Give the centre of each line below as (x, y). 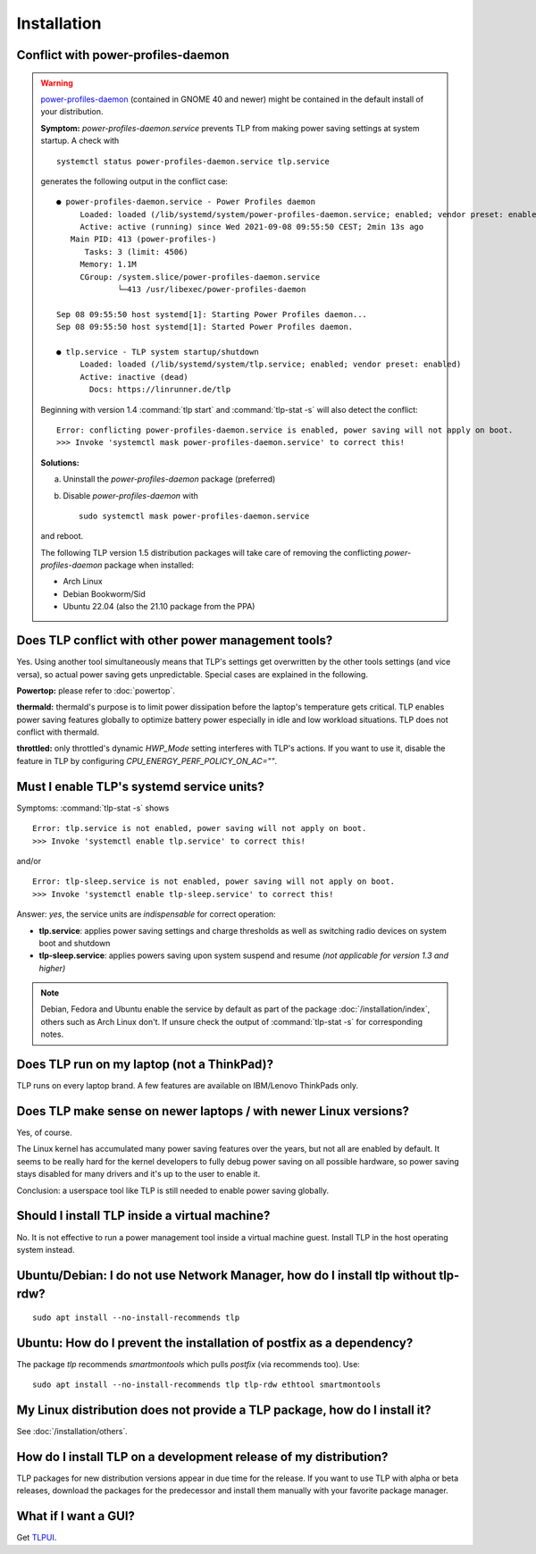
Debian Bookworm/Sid (105, 593)
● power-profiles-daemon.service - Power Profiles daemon (186, 202)
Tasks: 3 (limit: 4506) (137, 252)
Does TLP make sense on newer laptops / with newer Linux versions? (213, 1111)
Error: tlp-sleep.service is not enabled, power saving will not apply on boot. (214, 882)
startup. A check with (80, 141)
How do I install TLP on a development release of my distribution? (202, 1457)
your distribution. (72, 112)
